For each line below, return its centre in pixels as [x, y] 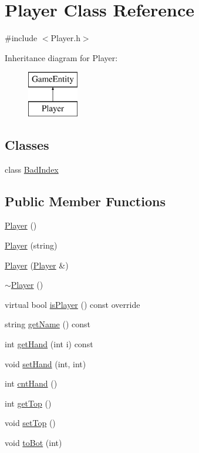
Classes [27, 144]
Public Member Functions [85, 201]
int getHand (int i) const [49, 344]
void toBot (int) [33, 443]
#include [21, 38]
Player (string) [31, 245]
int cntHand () [31, 383]
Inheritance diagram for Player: [61, 57]
